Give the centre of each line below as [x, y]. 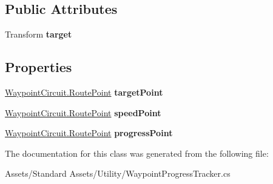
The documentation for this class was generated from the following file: [137, 153]
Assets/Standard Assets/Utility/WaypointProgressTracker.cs [118, 173]
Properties [39, 67]
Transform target [39, 34]
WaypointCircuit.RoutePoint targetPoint [84, 92]
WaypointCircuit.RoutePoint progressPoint [89, 133]
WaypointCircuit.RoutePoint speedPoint [83, 112]
